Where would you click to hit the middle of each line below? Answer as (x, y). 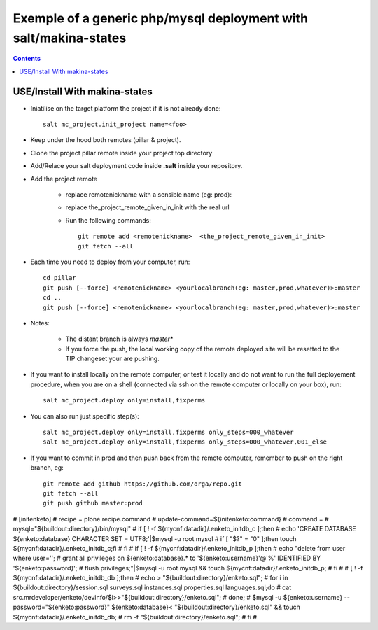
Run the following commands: (108, 220)
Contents (27, 59)
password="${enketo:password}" (62, 607)
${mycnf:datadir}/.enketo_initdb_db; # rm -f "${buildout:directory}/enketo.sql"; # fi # (135, 617)
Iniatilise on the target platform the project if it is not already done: (126, 108)
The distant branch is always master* (119, 339)
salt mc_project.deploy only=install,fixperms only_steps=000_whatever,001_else (185, 442)
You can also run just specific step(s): (85, 416)
